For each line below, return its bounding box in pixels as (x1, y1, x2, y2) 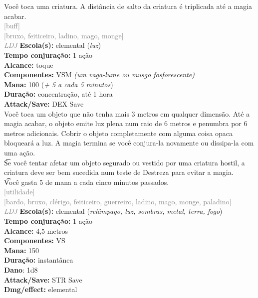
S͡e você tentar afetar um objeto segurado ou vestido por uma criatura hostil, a (4, 157, 245, 167)
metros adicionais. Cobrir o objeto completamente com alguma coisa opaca (4, 128, 233, 138)
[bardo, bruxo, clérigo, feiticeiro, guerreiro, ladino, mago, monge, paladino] (4, 196, 232, 206)
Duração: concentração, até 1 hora (4, 89, 113, 99)
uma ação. (4, 147, 35, 157)
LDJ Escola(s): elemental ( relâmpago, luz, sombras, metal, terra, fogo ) (4, 206, 223, 216)
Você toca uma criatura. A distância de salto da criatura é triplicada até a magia (4, 1, 252, 11)
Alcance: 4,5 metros (4, 225, 68, 236)
